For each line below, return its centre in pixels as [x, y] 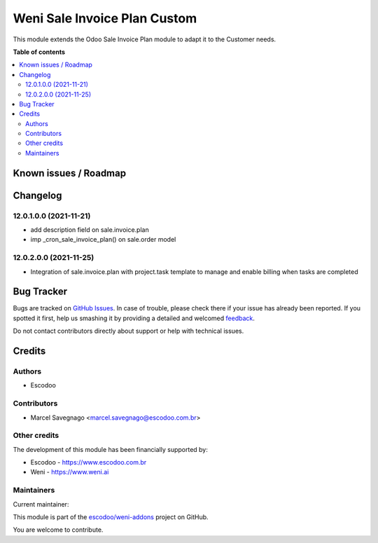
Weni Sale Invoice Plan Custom [105, 18]
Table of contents [39, 52]
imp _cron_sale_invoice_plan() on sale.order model [103, 240]
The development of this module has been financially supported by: [110, 449]
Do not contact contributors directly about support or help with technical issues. [128, 331]
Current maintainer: [41, 504]
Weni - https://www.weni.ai [70, 472]
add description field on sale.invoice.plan [90, 230]
